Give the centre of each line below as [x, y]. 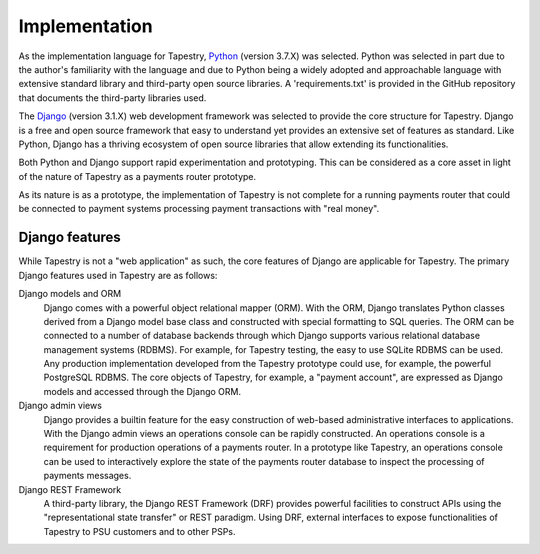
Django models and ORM [70, 294]
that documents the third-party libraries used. [112, 97]
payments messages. [87, 476]
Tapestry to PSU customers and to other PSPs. [139, 531]
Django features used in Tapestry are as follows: [118, 275]
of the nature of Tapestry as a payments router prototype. [137, 176]
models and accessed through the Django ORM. [142, 391]
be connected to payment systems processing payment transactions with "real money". [199, 209]
